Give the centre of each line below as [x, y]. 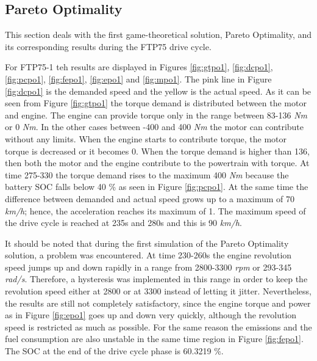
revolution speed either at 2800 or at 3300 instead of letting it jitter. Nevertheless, [158, 291]
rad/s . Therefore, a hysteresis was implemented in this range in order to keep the [156, 279]
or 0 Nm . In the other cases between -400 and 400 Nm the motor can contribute [155, 127]
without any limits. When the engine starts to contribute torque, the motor [146, 138]
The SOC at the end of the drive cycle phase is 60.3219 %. [114, 351]
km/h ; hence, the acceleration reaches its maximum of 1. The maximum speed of [155, 210]
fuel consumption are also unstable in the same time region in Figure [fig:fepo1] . [154, 339]
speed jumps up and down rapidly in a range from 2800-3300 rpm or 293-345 [148, 267]
